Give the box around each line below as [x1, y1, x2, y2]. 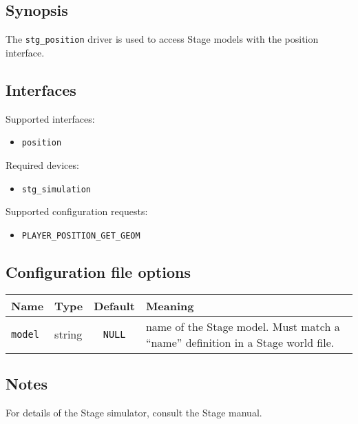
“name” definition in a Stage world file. [145, 334, 335, 350]
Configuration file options [6, 261, 191, 282]
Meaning [145, 297, 194, 314]
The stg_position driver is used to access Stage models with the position [6, 32, 319, 46]
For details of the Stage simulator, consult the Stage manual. [6, 405, 262, 419]
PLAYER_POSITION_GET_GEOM [21, 230, 140, 241]
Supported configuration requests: [6, 204, 148, 219]
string [54, 326, 83, 343]
